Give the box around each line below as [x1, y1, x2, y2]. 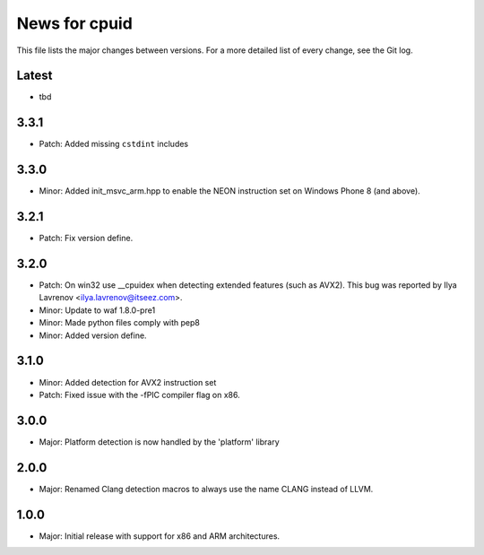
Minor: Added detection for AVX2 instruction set [39, 377, 217, 387]
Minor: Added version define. [39, 330, 147, 341]
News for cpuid [16, 13, 134, 33]
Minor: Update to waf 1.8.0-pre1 [39, 305, 156, 316]
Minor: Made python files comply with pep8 [39, 317, 201, 328]
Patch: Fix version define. [39, 233, 134, 244]
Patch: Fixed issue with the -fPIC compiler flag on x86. [39, 389, 241, 400]
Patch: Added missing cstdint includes [39, 139, 188, 150]
